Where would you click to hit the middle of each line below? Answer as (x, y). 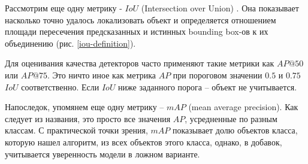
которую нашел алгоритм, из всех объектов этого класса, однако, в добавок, (144, 142)
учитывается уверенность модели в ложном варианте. (102, 154)
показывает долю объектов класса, (235, 130)
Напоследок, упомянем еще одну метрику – (84, 107)
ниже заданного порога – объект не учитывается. (208, 86)
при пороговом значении (218, 75)
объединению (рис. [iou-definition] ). (70, 43)
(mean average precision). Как (243, 107)
